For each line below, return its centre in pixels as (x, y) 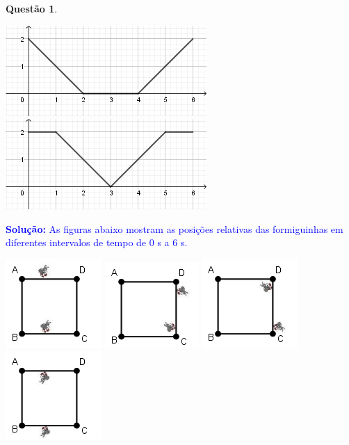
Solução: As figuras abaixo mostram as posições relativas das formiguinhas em (174, 228)
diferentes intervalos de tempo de (76, 242)
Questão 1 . (32, 8)
